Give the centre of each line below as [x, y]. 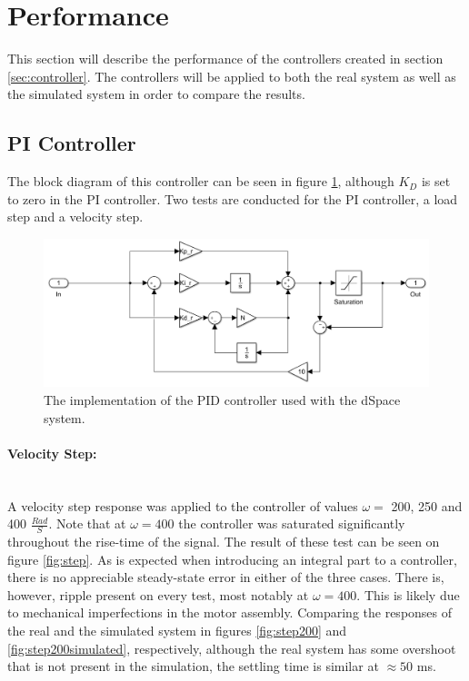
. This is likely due [408, 594]
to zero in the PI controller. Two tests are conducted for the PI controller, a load [233, 198]
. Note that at [87, 523]
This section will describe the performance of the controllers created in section [225, 59]
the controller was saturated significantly [292, 523]
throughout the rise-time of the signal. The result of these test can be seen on [224, 542]
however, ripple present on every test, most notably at [158, 594]
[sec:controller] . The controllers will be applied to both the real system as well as [232, 76]
